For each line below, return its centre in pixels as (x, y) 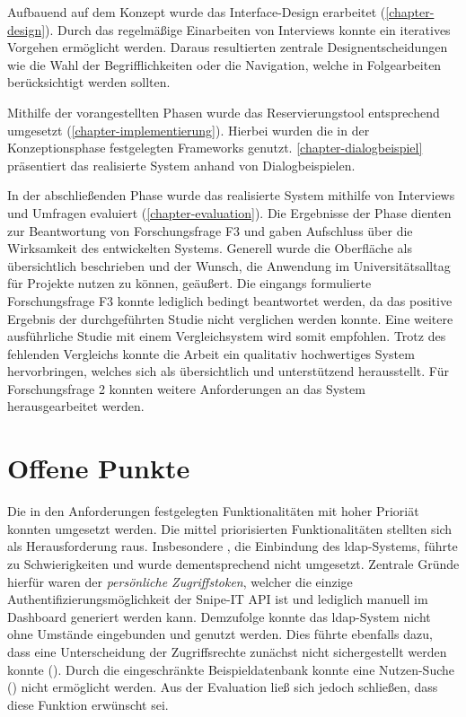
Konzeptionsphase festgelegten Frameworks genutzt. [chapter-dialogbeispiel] (215, 148)
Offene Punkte (99, 468)
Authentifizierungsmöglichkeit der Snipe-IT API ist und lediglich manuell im (218, 599)
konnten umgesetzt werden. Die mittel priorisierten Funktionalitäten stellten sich (230, 528)
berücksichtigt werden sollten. (89, 82)
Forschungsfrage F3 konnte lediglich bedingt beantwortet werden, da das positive (230, 300)
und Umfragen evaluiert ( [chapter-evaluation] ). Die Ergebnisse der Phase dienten (229, 212)
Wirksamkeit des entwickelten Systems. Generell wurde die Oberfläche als (210, 248)
